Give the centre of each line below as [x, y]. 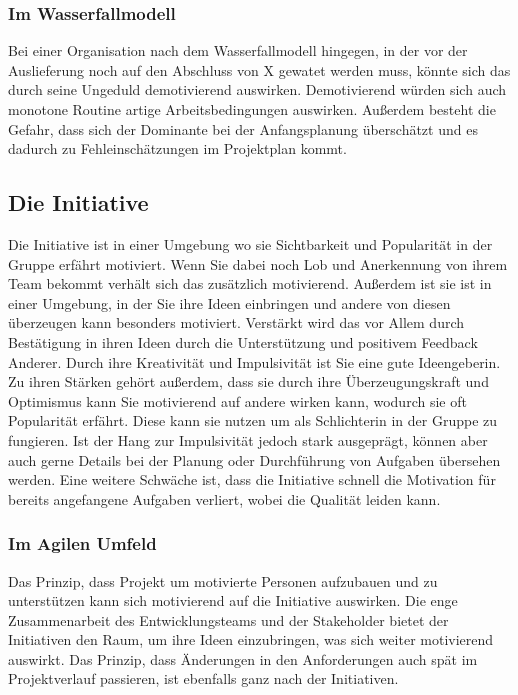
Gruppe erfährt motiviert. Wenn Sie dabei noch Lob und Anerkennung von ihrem [258, 263]
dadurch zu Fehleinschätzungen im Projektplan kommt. [177, 148]
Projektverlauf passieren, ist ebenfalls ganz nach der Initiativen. [203, 678]
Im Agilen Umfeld [82, 543]
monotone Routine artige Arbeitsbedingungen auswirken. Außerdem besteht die [252, 109]
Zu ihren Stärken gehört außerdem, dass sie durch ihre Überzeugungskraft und [248, 381]
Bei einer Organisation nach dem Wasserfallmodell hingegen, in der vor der [238, 50]
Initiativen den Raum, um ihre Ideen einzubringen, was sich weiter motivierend [251, 639]
